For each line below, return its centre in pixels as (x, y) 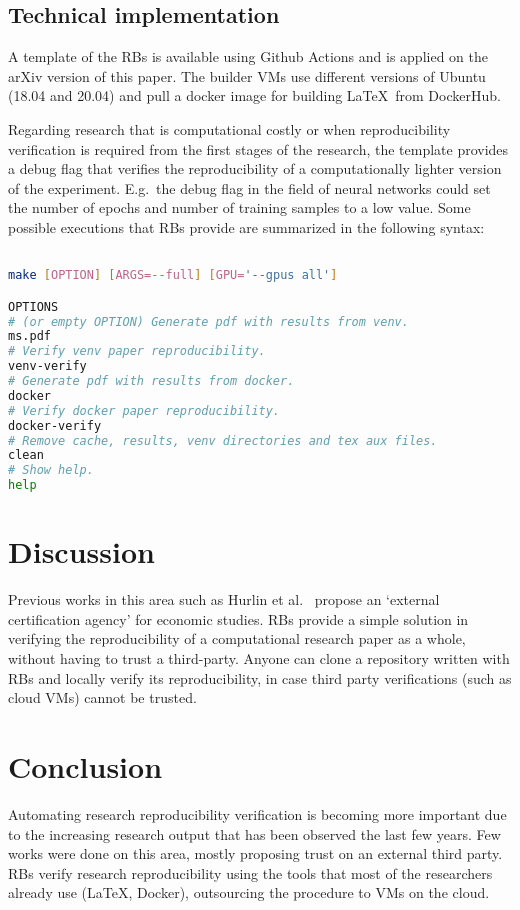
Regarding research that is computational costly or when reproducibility (229, 128)
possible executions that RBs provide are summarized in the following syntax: (246, 226)
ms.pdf (29, 336)
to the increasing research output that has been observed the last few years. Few (254, 833)
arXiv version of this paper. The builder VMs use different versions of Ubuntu (247, 75)
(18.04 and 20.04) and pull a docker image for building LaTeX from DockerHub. (254, 95)
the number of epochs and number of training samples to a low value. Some (239, 207)
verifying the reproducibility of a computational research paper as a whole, (237, 638)
